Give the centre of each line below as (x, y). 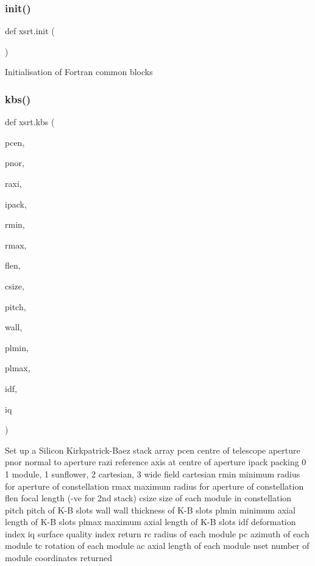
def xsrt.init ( (30, 31)
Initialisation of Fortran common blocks (79, 72)
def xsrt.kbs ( (30, 122)
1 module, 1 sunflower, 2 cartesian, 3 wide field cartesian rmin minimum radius (153, 473)
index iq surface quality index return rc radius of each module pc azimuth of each (157, 533)
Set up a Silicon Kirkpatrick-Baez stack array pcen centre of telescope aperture (153, 450)
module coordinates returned (58, 558)
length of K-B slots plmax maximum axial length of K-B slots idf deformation (150, 522)
